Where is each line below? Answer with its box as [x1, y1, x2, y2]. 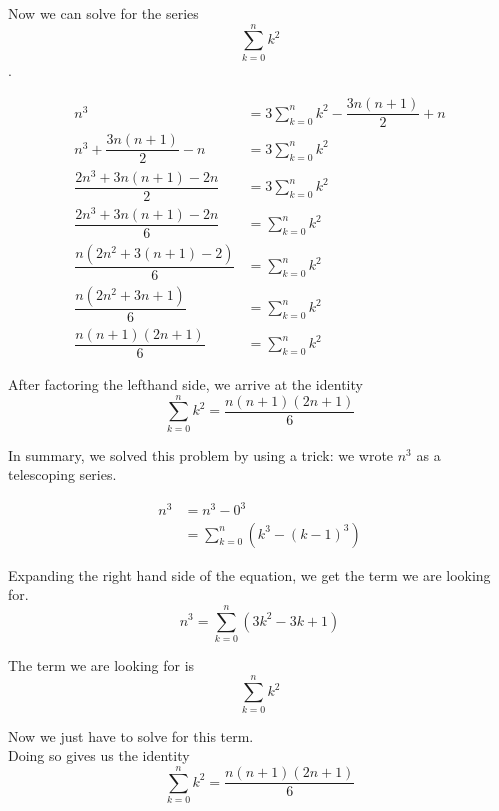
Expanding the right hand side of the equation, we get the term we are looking [8, 564, 491, 585]
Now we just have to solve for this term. [8, 725, 254, 746]
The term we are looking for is [8, 654, 195, 675]
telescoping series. [8, 464, 117, 485]
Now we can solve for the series [8, 3, 199, 23]
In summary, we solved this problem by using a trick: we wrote [8, 444, 394, 465]
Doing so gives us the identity [8, 745, 190, 766]
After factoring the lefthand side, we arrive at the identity [8, 374, 363, 395]
